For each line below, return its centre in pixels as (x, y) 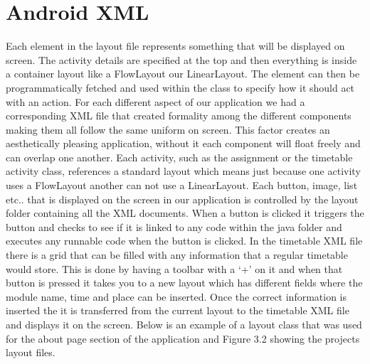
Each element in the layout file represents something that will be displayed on (175, 46)
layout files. (31, 352)
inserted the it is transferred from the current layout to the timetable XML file (178, 310)
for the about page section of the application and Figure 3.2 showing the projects (183, 338)
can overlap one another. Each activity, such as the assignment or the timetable (179, 157)
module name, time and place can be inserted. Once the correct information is (176, 296)
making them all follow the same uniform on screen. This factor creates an (168, 129)
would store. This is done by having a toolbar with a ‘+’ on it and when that (174, 268)
